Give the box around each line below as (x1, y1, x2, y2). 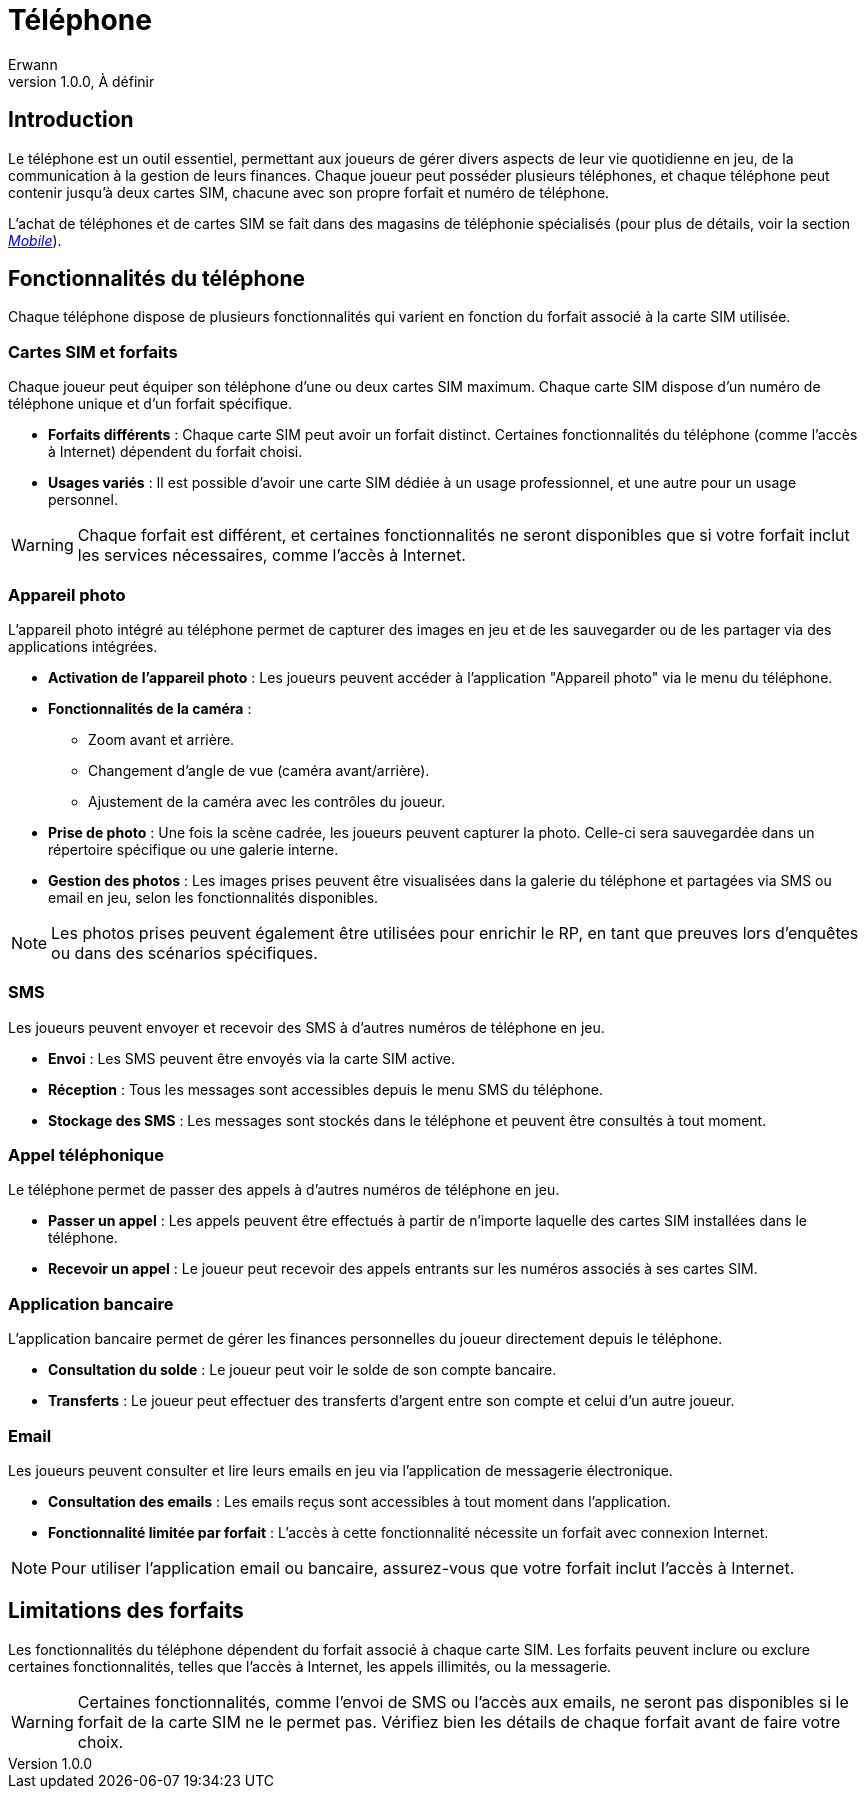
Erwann (8, 55, 58, 73)
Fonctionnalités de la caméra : (48, 699, 252, 717)
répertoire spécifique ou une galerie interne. (48, 840, 339, 858)
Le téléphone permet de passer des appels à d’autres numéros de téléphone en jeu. (8, 1181, 560, 1199)
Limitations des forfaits (8, 1598, 244, 1624)
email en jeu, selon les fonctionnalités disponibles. (48, 888, 379, 906)
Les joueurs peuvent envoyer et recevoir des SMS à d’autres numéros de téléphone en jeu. (8, 1018, 605, 1036)
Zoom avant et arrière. (88, 730, 235, 748)
